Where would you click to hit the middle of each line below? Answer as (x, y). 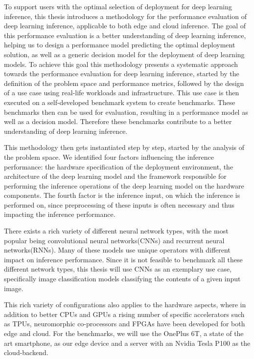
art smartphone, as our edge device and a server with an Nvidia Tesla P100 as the (127, 343)
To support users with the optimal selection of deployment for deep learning (118, 6)
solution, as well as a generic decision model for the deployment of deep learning (124, 54)
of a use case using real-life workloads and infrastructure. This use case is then (122, 93)
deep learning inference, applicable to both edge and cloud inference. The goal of (125, 26)
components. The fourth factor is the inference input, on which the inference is (122, 195)
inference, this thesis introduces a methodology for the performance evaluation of (125, 16)
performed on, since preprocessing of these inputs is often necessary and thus (119, 204)
